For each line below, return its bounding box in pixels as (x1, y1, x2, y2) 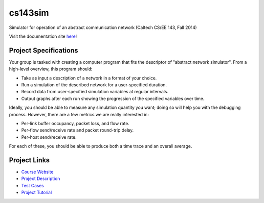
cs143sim (9, 7, 49, 18)
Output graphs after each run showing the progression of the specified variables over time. (21, 96, 205, 101)
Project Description (21, 176, 61, 181)
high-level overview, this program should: (9, 66, 93, 72)
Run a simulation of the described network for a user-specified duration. (21, 82, 167, 88)
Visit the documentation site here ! (9, 33, 77, 39)
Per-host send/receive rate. (21, 134, 77, 140)
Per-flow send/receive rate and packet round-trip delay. (21, 127, 134, 133)
